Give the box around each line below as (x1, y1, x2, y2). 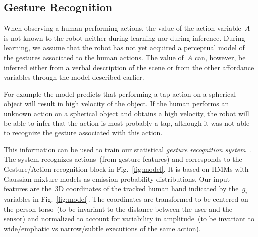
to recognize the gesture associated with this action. (4, 127, 163, 138)
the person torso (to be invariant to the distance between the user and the (4, 203, 233, 214)
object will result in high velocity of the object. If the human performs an (4, 98, 229, 109)
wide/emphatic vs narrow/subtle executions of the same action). (4, 223, 201, 233)
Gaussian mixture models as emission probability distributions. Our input (4, 173, 230, 184)
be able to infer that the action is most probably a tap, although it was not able (4, 118, 250, 128)
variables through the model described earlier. (4, 72, 144, 82)
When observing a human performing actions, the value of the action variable (4, 23, 241, 33)
